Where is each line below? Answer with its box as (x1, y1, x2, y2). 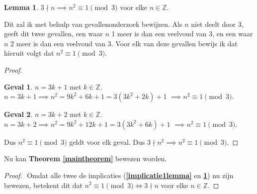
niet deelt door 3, (191, 18, 244, 29)
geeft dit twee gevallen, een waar (4, 28, 103, 39)
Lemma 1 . (4, 2, 39, 12)
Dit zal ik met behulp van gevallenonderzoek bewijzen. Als (4, 18, 182, 29)
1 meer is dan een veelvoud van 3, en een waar (111, 28, 253, 39)
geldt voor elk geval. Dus (69, 136, 145, 147)
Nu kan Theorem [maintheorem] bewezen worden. (4, 153, 167, 164)
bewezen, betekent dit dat (4, 180, 83, 190)
